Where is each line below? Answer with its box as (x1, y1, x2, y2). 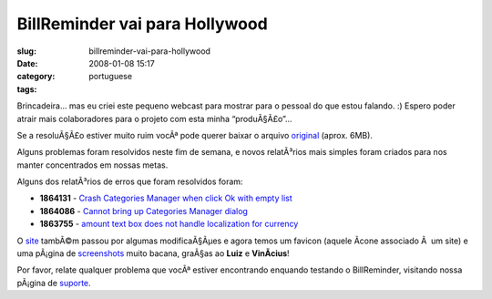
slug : (16, 46, 36, 57)
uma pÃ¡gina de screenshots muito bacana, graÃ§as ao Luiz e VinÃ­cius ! (16, 248, 291, 259)
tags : (16, 83, 37, 95)
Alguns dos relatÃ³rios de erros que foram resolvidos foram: (16, 176, 243, 187)
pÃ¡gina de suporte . (16, 277, 91, 288)
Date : (16, 57, 38, 68)
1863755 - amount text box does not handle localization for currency (39, 219, 299, 230)
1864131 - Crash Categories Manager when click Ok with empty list (39, 192, 293, 204)
